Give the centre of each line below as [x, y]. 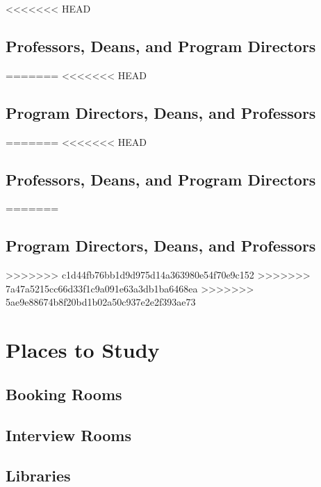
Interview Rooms [68, 435]
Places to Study [83, 350]
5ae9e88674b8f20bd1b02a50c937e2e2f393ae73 [101, 302]
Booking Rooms [64, 394]
